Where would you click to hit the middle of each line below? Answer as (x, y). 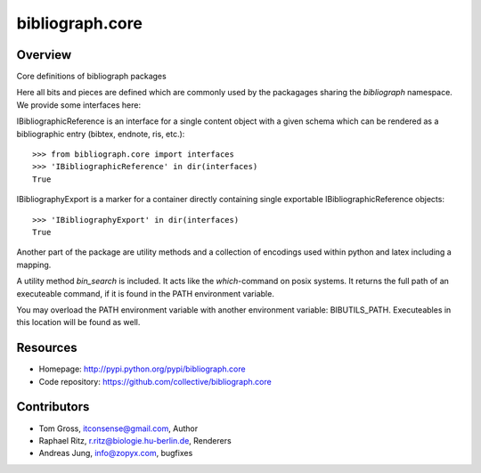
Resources (47, 348)
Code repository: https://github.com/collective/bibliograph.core (155, 381)
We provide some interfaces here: (79, 105)
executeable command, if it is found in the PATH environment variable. (146, 293)
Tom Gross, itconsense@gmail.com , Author (118, 428)
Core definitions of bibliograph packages (91, 77)
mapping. (34, 265)
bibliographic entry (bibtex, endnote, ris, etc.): (101, 134)
